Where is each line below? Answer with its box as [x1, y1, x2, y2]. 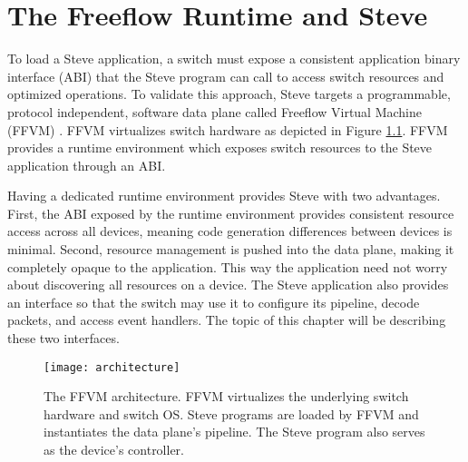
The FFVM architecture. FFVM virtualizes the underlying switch [44, 387, 409, 406]
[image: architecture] [44, 360, 180, 374]
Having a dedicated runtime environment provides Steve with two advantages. [7, 186, 441, 205]
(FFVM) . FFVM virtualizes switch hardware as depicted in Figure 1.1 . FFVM [7, 120, 448, 139]
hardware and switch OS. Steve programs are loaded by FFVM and [44, 404, 419, 423]
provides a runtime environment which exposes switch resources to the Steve [7, 138, 433, 157]
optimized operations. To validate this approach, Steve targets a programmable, [7, 84, 451, 103]
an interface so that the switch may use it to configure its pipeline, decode [7, 292, 420, 311]
